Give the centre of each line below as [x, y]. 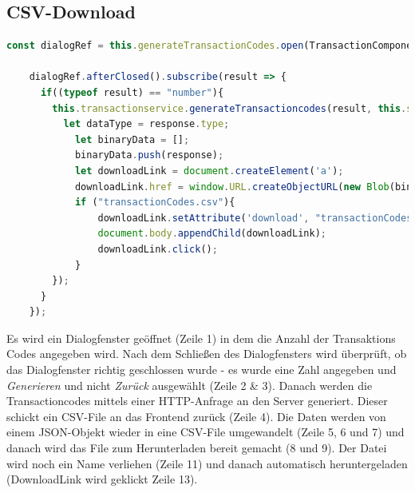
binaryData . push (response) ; [149, 155]
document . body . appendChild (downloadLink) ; [212, 234]
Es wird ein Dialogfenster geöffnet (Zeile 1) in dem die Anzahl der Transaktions [201, 338]
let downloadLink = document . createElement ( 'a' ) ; [209, 171]
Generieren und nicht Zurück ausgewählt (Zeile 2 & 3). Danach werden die [190, 385]
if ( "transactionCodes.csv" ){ [155, 203]
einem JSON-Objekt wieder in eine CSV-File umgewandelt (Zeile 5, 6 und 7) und [206, 432]
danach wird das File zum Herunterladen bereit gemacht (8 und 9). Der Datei [197, 448]
